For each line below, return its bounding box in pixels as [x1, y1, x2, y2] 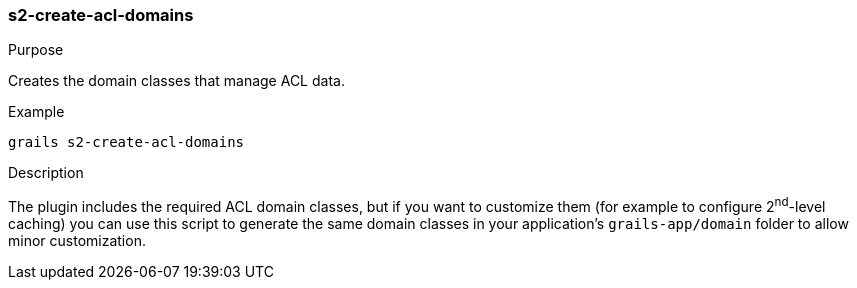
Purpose [8, 41, 64, 59]
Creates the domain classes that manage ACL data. [8, 72, 345, 90]
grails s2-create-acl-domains [8, 134, 245, 151]
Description [8, 164, 84, 182]
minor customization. [8, 232, 146, 250]
